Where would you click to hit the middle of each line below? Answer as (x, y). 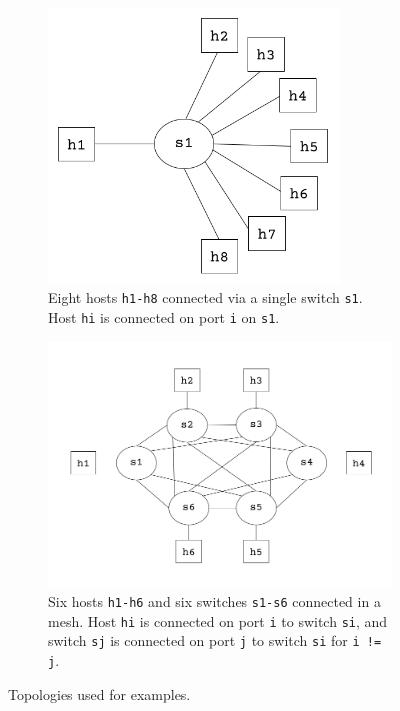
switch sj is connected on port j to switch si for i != (215, 640)
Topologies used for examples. (99, 693)
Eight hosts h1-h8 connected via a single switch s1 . (205, 297)
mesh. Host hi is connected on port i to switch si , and (218, 620)
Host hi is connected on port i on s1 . (164, 317)
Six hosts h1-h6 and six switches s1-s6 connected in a (214, 601)
